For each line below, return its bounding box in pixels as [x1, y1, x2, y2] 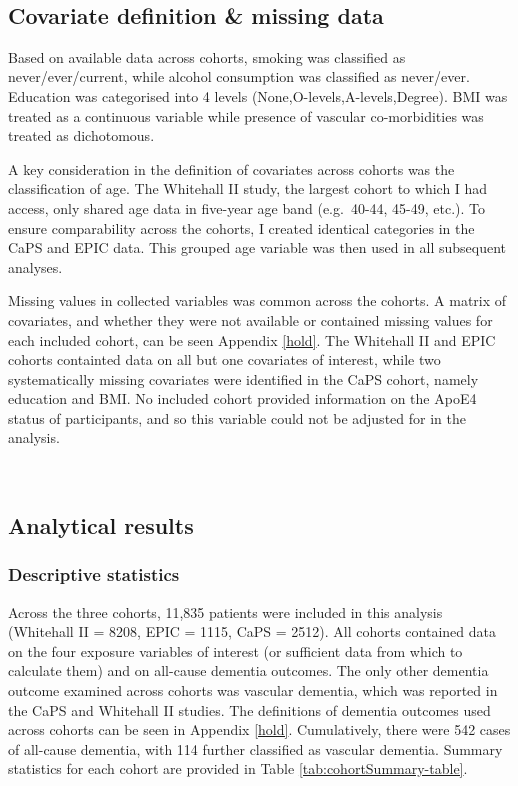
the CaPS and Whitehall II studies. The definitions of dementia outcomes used [8, 699, 491, 720]
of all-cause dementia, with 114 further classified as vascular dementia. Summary [8, 738, 503, 759]
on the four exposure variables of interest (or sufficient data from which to [8, 640, 463, 661]
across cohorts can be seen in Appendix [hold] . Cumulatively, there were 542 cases [8, 719, 511, 740]
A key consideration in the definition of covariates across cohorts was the [8, 158, 455, 179]
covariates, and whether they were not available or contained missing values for [8, 309, 493, 330]
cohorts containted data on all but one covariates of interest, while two [8, 349, 441, 370]
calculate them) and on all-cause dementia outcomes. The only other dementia [8, 660, 489, 681]
